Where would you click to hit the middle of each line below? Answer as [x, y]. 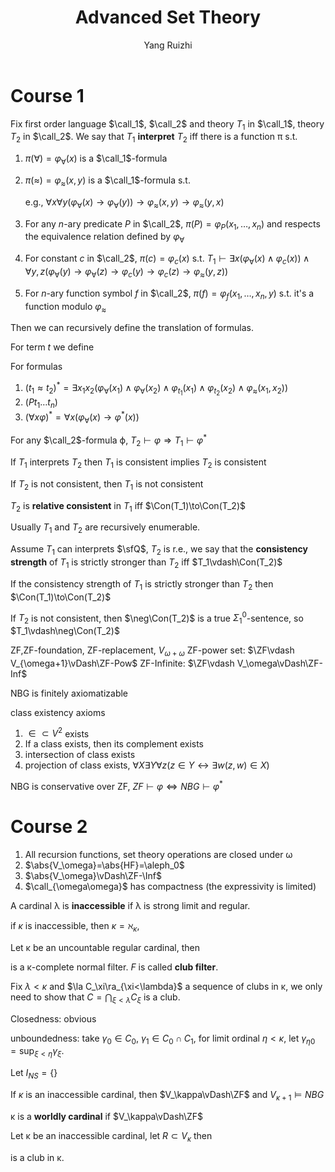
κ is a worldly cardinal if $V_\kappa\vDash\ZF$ [107, 1116]
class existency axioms [58, 712]
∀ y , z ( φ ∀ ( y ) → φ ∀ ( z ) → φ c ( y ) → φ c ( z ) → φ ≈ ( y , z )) [126, 273]
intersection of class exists [80, 755]
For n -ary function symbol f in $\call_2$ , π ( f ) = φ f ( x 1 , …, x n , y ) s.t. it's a [169, 294]
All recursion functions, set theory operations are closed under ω [158, 855]
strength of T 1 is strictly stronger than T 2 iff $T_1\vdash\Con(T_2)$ [146, 563]
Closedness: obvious [53, 1018]
